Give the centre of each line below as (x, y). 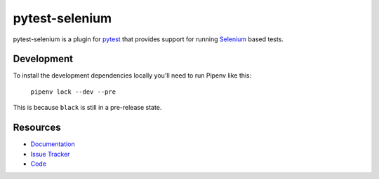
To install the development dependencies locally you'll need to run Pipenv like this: (132, 76)
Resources (37, 128)
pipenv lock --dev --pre (73, 92)
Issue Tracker (50, 154)
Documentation (53, 144)
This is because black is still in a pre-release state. (87, 108)
